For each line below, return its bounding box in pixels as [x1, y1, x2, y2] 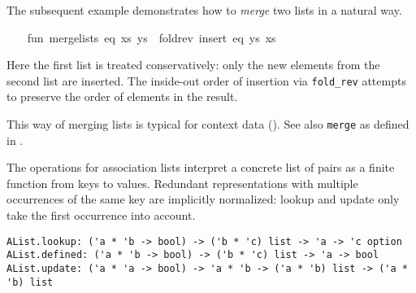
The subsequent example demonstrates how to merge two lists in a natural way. [6, 2, 402, 18]
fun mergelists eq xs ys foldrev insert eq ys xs [27, 28, 276, 46]
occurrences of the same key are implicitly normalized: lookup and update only [6, 190, 400, 208]
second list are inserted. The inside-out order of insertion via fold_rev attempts [6, 72, 406, 89]
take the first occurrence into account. [6, 207, 196, 224]
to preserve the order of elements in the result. [6, 88, 238, 105]
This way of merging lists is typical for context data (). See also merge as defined [6, 116, 409, 133]
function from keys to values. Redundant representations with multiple [6, 174, 358, 191]
